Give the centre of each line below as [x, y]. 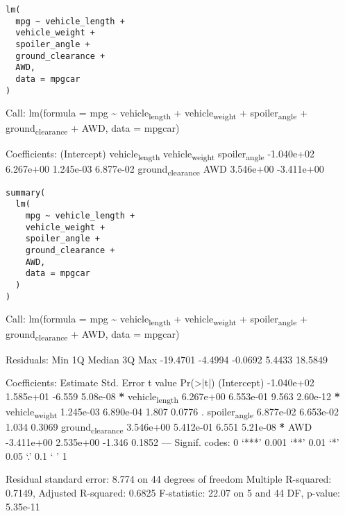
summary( [26, 192]
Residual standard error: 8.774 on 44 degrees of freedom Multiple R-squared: [169, 479]
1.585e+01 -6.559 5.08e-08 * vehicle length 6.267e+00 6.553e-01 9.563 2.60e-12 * [173, 397]
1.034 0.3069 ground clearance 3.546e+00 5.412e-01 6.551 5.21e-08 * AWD [159, 428]
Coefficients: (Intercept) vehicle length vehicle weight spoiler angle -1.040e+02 [160, 154]
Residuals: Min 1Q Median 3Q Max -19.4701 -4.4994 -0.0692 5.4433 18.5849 [167, 359]
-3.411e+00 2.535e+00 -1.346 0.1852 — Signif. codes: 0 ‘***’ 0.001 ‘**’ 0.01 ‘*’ [172, 442]
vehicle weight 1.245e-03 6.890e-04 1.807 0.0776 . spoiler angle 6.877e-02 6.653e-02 [172, 412]
